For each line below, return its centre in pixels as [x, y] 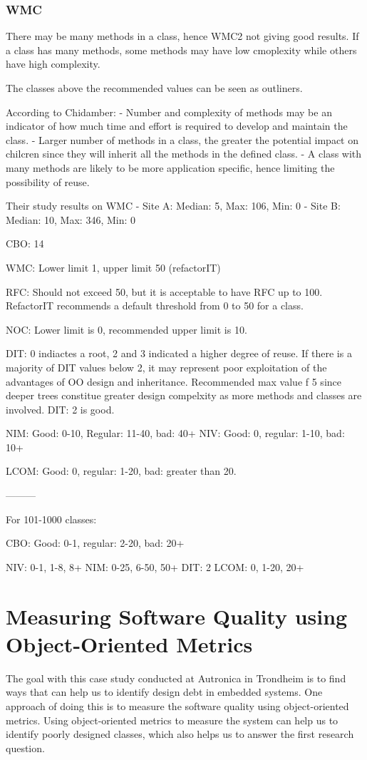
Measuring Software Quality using [177, 616]
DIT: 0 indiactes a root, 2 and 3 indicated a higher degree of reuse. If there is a [179, 353]
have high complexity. [53, 64]
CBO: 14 [25, 243]
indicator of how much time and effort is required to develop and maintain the [177, 126]
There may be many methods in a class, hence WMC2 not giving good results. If [182, 36]
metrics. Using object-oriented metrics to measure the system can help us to [172, 720]
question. [25, 748]
